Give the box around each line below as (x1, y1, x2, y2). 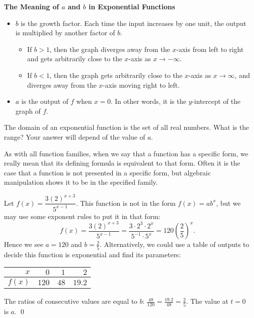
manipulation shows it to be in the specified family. (4, 177, 158, 187)
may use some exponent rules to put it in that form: (4, 211, 161, 221)
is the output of (21, 96, 69, 106)
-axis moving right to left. (102, 79, 180, 90)
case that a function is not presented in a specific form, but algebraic (4, 167, 211, 177)
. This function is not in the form (76, 197, 176, 208)
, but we (216, 197, 241, 208)
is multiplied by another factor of (15, 27, 115, 38)
